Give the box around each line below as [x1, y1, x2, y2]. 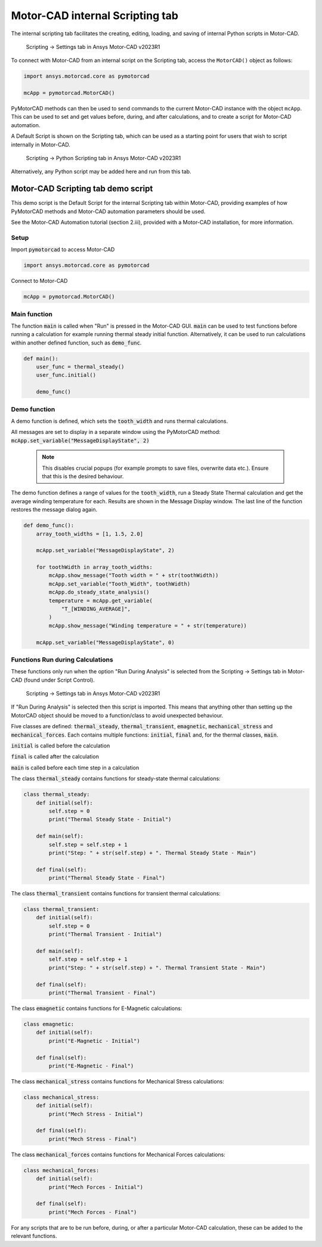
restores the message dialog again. [11, 506, 98, 513]
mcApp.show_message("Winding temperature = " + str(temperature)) [48, 622, 247, 629]
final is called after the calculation [11, 753, 100, 760]
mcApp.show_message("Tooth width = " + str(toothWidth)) [48, 572, 219, 579]
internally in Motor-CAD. [11, 141, 71, 148]
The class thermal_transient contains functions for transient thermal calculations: [11, 890, 221, 897]
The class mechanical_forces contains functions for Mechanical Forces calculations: [11, 1151, 226, 1158]
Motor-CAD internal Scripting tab [11, 9, 179, 22]
